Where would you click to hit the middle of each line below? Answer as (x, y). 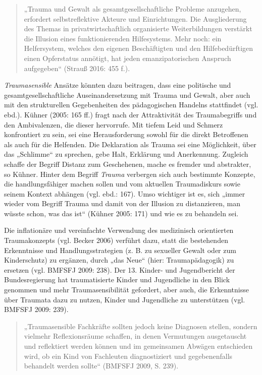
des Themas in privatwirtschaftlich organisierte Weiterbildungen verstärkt (138, 28)
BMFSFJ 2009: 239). (36, 309)
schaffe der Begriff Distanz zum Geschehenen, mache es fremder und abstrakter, (128, 164)
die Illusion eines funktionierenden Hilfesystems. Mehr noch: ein (123, 38)
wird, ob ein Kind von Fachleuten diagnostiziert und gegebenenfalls (128, 356)
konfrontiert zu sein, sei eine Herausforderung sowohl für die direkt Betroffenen (126, 134)
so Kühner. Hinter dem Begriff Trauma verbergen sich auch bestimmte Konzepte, (130, 174)
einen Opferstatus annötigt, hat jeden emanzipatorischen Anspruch (127, 58)
